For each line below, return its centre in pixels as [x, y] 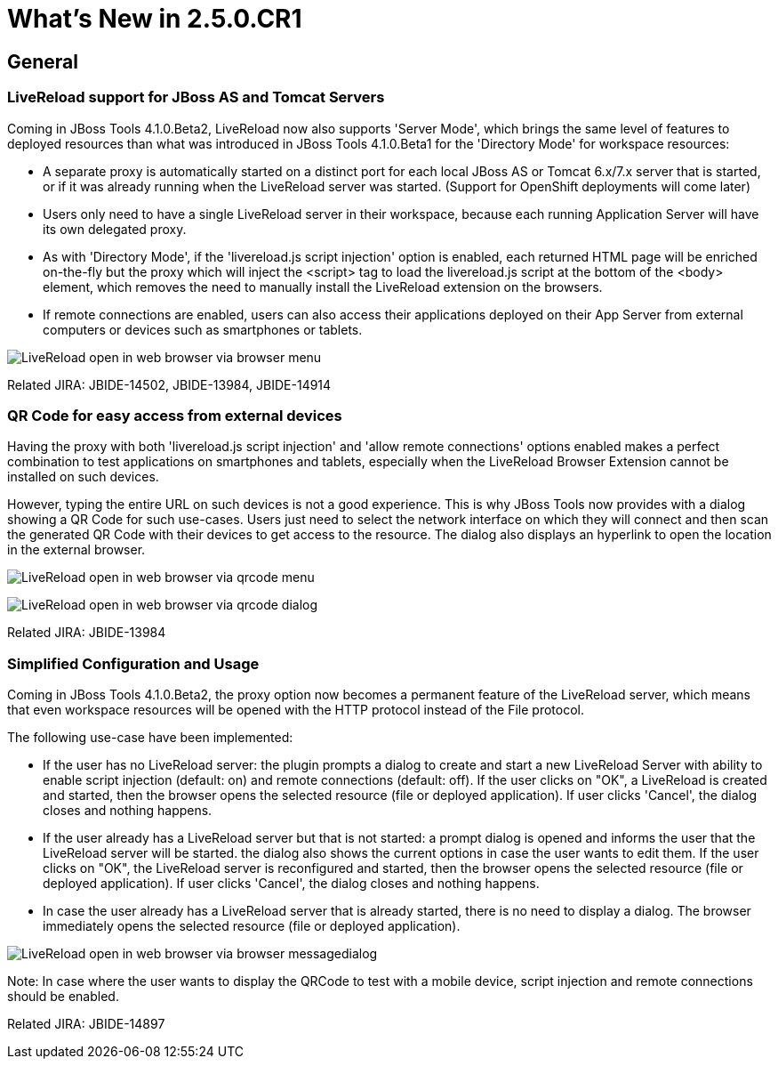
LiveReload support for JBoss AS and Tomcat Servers [196, 97]
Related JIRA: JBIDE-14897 [86, 1024]
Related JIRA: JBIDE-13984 [87, 633]
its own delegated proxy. [115, 229]
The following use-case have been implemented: [150, 738]
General [43, 61]
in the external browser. [76, 550]
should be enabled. [63, 997]
